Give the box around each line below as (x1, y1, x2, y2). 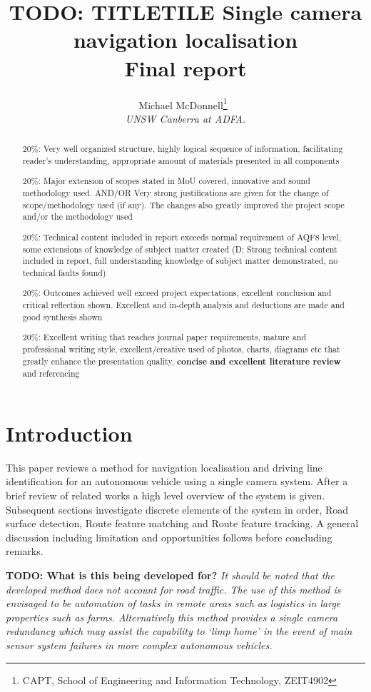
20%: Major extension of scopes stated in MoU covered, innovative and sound (22, 175, 310, 187)
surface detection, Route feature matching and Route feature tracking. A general (6, 516, 359, 531)
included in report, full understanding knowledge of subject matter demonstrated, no (22, 255, 338, 267)
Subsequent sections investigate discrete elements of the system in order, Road (6, 502, 348, 517)
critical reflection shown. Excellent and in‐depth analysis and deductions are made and (22, 299, 345, 311)
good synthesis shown (22, 310, 103, 322)
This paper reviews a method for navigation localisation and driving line (6, 459, 322, 474)
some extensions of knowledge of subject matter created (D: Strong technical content (22, 243, 337, 255)
